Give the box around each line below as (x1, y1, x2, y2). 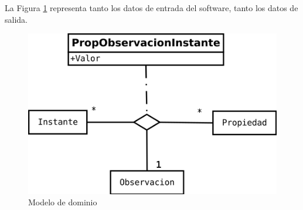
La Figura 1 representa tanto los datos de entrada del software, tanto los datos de (5, 2, 298, 13)
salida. (5, 13, 28, 25)
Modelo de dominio (28, 196, 97, 208)
